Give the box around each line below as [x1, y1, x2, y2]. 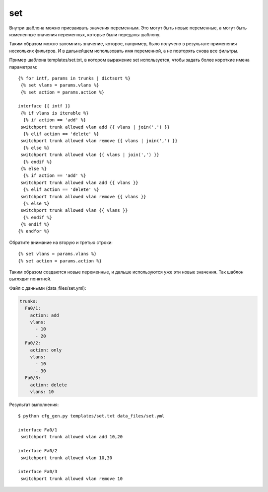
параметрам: [9, 64, 37, 70]
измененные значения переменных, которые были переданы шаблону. [9, 31, 161, 37]
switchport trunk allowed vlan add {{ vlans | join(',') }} [20, 124, 170, 130]
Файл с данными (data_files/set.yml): [9, 285, 86, 291]
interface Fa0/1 [18, 427, 58, 433]
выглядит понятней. [9, 276, 52, 282]
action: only [30, 347, 62, 353]
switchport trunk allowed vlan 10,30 [20, 455, 113, 461]
